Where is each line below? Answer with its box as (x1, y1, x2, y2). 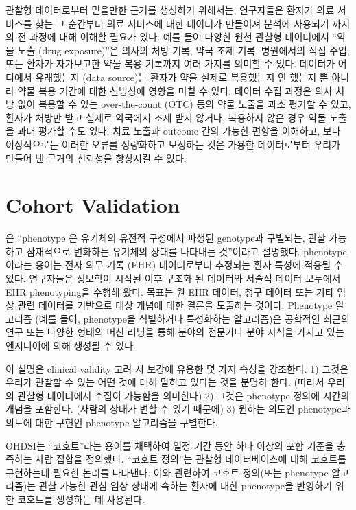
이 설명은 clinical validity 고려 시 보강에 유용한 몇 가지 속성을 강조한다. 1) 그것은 (5, 361, 349, 375)
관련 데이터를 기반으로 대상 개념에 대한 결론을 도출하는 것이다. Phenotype (17, 298, 333, 312)
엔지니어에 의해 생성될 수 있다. (5, 338, 136, 352)
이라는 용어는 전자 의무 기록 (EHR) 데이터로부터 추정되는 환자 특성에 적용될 (5, 257, 331, 272)
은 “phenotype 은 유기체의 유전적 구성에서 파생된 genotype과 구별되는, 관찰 (5, 231, 326, 245)
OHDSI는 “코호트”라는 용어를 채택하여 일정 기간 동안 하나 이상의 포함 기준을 (5, 438, 334, 452)
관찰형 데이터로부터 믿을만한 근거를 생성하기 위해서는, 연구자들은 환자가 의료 (5, 3, 335, 16)
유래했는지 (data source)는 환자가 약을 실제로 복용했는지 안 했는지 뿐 (35, 69, 329, 84)
